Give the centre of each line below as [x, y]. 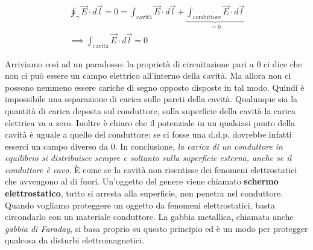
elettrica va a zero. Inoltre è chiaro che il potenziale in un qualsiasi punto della [150, 122]
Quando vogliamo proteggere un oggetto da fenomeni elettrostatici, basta [140, 205]
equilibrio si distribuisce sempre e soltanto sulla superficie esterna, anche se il [148, 158]
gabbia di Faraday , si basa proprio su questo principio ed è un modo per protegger [156, 228]
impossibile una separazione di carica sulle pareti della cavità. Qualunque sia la [151, 99]
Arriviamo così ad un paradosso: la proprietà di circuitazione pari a [129, 63]
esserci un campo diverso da [57, 146]
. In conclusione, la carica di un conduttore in [199, 146]
